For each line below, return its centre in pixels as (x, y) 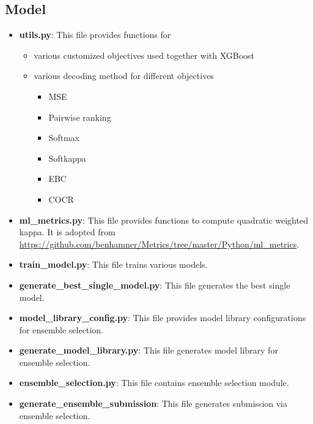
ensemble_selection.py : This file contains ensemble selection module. (154, 383)
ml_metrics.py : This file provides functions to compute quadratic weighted (164, 220)
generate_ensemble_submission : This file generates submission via (153, 403)
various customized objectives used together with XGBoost (144, 55)
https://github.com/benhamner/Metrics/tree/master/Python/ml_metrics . (159, 244)
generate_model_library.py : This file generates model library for (149, 350)
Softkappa (67, 158)
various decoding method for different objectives (124, 76)
